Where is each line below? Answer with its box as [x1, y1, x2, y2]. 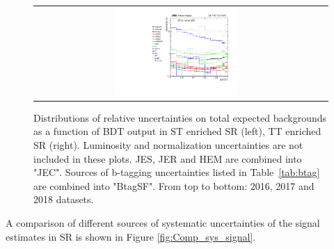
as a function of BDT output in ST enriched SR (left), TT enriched [33, 124, 321, 138]
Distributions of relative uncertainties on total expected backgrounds [33, 110, 327, 124]
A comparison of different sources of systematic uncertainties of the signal [6, 215, 320, 230]
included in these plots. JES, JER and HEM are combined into [33, 151, 302, 166]
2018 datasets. [33, 192, 94, 207]
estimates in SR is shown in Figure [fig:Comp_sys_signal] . [6, 229, 256, 243]
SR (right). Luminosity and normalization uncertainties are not [33, 137, 303, 152]
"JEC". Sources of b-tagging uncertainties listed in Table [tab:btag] [33, 165, 320, 179]
